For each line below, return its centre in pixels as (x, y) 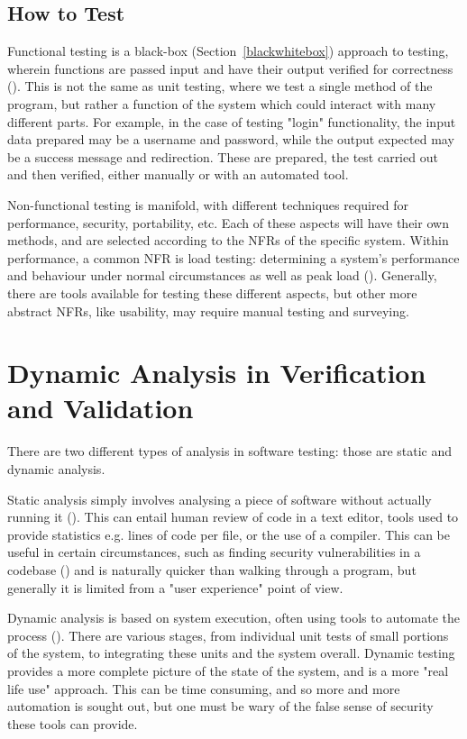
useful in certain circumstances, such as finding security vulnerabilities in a (214, 552)
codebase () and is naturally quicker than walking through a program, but (212, 569)
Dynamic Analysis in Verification (217, 373)
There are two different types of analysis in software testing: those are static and (230, 451)
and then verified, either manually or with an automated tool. (178, 174)
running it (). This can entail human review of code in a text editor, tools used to (233, 517)
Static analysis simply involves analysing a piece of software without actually (220, 499)
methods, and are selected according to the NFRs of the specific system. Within (228, 240)
